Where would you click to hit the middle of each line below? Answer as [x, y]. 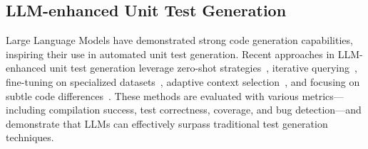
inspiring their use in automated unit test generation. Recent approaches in [170, 54]
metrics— [323, 95]
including [26, 110]
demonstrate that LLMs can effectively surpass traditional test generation [167, 123]
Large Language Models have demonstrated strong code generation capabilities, [179, 40]
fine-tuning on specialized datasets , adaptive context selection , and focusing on [183, 81]
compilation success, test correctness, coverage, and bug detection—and [205, 110]
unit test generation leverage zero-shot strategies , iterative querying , [203, 68]
